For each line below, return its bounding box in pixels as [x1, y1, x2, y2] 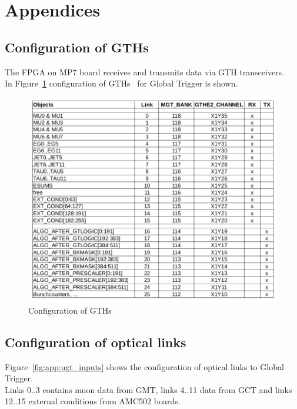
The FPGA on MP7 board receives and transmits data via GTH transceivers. [5, 65, 285, 78]
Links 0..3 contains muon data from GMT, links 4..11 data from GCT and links [5, 383, 292, 395]
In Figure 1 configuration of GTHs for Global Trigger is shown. [5, 77, 238, 89]
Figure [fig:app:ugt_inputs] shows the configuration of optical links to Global [5, 360, 284, 373]
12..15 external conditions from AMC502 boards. [5, 395, 181, 407]
